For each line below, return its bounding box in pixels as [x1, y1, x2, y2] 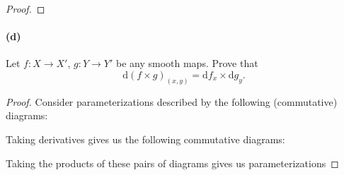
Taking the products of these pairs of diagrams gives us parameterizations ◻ [6, 155, 339, 170]
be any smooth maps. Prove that [115, 56, 258, 71]
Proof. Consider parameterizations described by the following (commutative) [6, 94, 338, 109]
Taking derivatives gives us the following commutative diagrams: [6, 132, 285, 147]
